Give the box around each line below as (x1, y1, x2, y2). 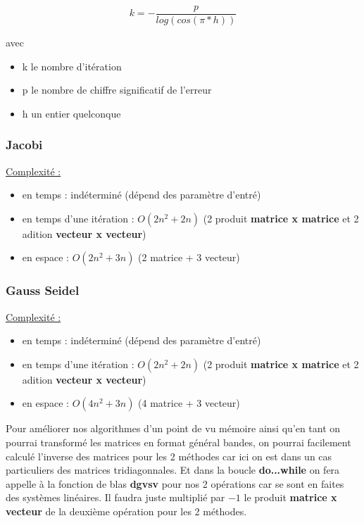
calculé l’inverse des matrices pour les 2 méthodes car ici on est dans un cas (6, 448, 332, 463)
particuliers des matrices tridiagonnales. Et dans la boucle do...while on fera (6, 462, 340, 477)
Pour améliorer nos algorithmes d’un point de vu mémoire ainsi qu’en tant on (6, 421, 341, 436)
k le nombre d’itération (22, 58, 122, 73)
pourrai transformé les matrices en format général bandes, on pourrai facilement (6, 435, 351, 450)
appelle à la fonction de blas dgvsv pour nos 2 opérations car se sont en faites (6, 476, 344, 491)
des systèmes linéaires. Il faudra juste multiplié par (6, 490, 225, 505)
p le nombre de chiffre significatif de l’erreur (22, 82, 212, 97)
